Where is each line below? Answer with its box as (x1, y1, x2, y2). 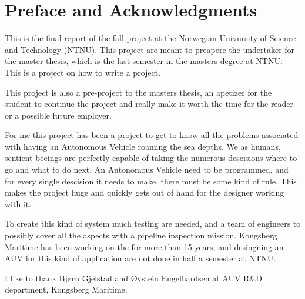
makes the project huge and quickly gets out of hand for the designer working (5, 186, 284, 199)
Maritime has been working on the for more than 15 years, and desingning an (5, 240, 284, 253)
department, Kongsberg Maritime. (5, 283, 128, 295)
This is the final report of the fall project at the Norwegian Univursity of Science (5, 32, 296, 44)
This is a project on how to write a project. (5, 66, 161, 78)
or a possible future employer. (5, 109, 112, 121)
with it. (5, 197, 32, 210)
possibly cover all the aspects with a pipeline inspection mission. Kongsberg (5, 229, 277, 241)
